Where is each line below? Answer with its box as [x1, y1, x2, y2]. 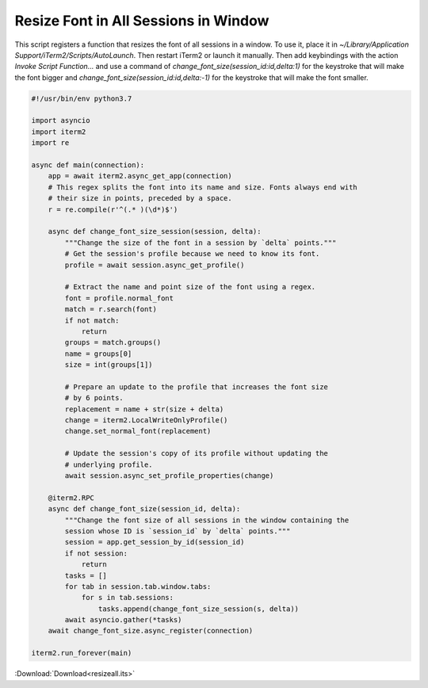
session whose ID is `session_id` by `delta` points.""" [64, 526, 291, 535]
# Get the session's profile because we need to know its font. [64, 250, 320, 258]
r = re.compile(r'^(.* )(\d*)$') [48, 204, 178, 214]
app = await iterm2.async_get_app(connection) [48, 171, 233, 181]
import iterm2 [31, 127, 86, 136]
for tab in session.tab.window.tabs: [64, 582, 212, 591]
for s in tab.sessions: [81, 593, 174, 602]
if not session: [64, 548, 128, 558]
